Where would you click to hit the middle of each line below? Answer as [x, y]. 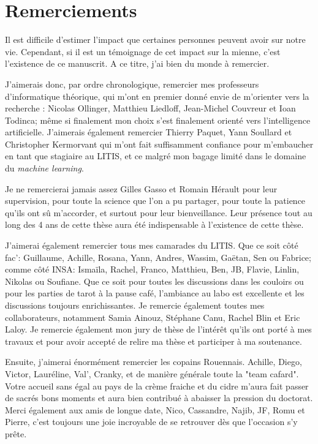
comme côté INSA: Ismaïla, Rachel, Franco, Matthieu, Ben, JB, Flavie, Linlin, [152, 269]
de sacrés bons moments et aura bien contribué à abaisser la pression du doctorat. [159, 398]
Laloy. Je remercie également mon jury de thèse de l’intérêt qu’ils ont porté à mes [158, 329]
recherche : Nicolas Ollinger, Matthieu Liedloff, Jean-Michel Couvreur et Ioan [150, 108]
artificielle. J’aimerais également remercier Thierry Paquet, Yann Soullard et [149, 132]
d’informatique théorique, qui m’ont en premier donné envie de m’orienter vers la [157, 96]
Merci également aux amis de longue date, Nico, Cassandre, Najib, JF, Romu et [155, 409]
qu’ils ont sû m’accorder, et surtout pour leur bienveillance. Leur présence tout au [159, 212]
